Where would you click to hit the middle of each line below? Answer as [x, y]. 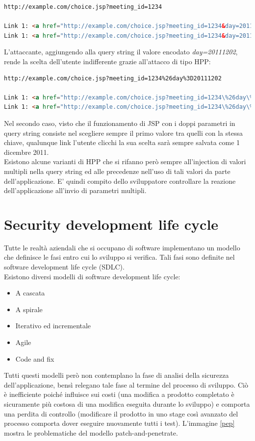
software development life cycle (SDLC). [64, 267]
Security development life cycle [111, 224]
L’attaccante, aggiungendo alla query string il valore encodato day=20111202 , [121, 52]
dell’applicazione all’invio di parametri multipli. [75, 190]
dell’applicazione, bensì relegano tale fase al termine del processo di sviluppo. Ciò [126, 384]
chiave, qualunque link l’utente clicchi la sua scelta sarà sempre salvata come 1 [122, 142]
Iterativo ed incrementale [53, 326]
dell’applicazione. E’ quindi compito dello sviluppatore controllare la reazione [120, 181]
